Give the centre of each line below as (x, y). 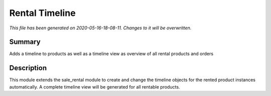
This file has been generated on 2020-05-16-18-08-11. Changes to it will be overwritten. (100, 28)
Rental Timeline (42, 13)
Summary (25, 42)
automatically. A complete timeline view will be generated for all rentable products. (95, 87)
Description (28, 68)
